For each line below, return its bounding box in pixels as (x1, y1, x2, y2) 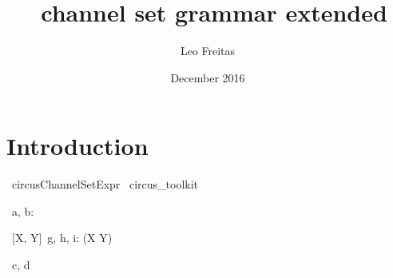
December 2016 (170, 69, 245, 85)
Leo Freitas (180, 42, 236, 59)
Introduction (6, 129, 149, 162)
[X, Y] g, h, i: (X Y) (11, 229, 113, 246)
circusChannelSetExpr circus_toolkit (11, 176, 199, 193)
